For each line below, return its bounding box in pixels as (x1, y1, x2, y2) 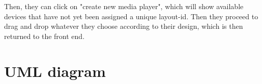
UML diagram (4, 60, 106, 81)
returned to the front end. (4, 30, 85, 41)
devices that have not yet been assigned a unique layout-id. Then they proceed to (4, 11, 258, 21)
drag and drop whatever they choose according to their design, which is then (4, 21, 243, 31)
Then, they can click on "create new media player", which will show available (4, 1, 244, 11)
